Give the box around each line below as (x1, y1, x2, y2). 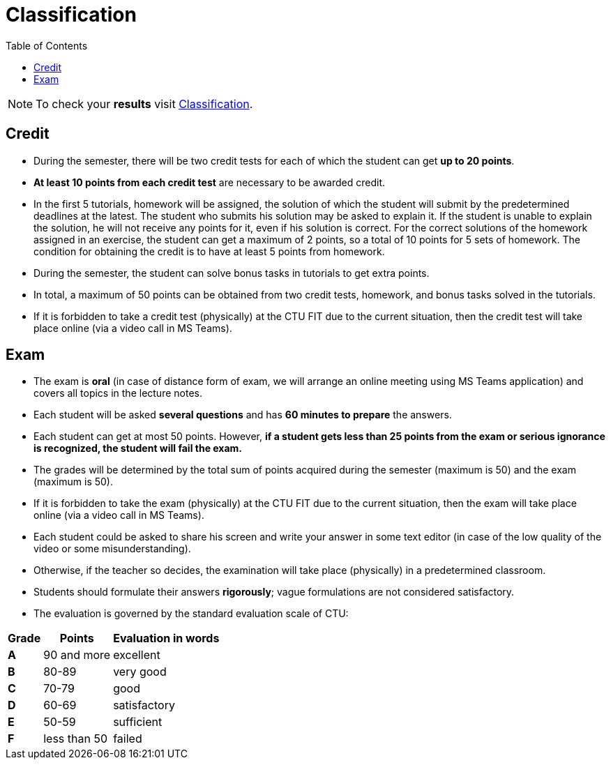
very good (113, 665, 167, 679)
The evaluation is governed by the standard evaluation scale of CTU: (33, 607, 349, 620)
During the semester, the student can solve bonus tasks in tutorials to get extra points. (33, 266, 430, 279)
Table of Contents (6, 39, 88, 52)
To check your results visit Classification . (36, 96, 253, 111)
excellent (113, 648, 160, 662)
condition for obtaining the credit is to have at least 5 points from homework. (33, 245, 385, 257)
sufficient (113, 715, 163, 729)
